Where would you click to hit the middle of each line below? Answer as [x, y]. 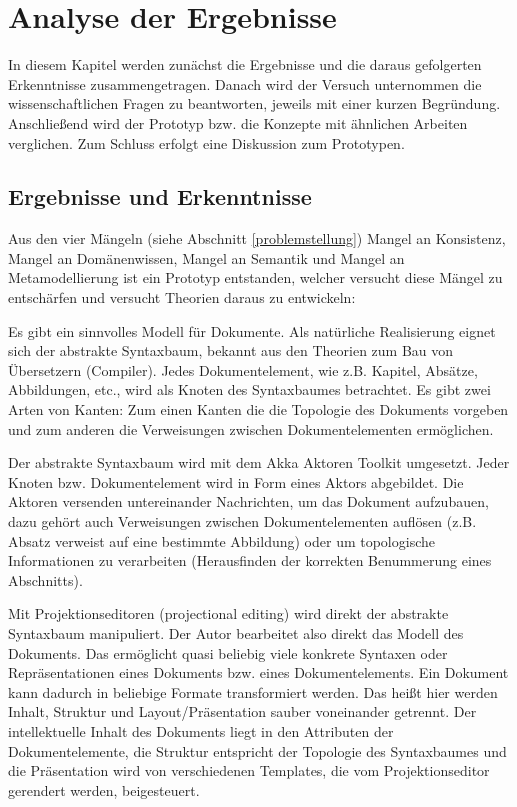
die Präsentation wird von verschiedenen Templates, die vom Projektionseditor [249, 770]
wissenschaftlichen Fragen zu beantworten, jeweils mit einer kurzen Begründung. [254, 103]
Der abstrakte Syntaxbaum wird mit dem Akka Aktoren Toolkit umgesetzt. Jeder [259, 462]
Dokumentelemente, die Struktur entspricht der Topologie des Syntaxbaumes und [257, 750]
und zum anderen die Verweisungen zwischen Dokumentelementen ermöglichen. [251, 428]
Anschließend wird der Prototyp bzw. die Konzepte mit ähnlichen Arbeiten [238, 122]
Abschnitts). [45, 579]
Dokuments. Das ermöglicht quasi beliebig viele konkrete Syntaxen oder [228, 652]
